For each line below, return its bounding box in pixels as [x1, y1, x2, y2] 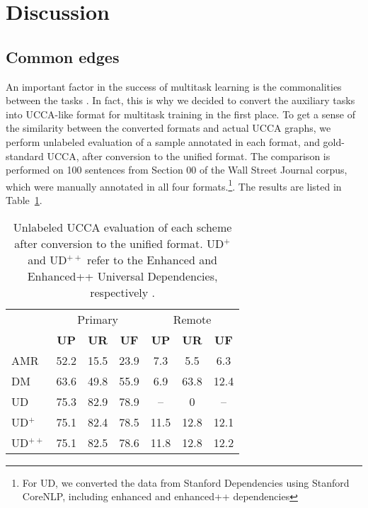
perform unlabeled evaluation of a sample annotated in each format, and [6, 134, 320, 149]
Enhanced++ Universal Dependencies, [27, 267, 218, 284]
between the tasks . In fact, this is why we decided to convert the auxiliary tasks [6, 93, 355, 108]
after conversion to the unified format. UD [14, 235, 224, 252]
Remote [173, 310, 212, 327]
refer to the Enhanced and [87, 251, 217, 268]
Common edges [6, 45, 120, 67]
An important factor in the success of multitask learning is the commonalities [6, 79, 342, 94]
